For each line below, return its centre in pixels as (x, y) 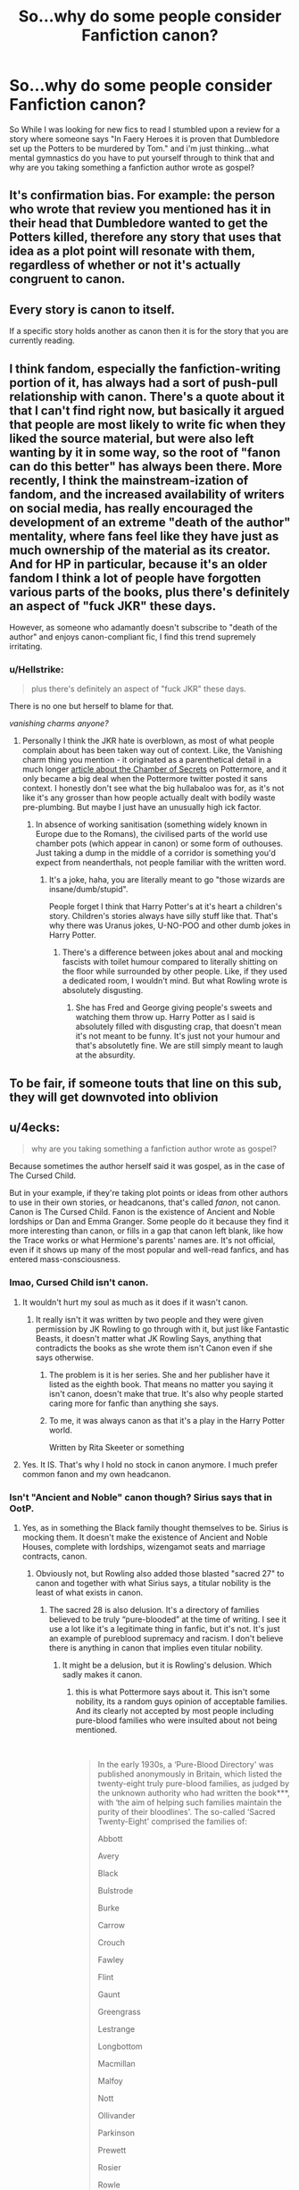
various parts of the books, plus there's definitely (149, 592)
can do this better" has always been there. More (146, 466)
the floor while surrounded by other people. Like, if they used (174, 972)
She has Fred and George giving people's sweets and (174, 1007)
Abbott (110, 1839)
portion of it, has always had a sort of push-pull (144, 383)
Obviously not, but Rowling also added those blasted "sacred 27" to (160, 1574)
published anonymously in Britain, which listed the (190, 1774)
